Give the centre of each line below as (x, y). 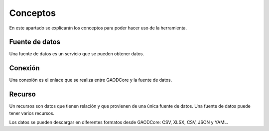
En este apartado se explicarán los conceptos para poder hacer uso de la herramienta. (98, 28)
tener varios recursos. (32, 113)
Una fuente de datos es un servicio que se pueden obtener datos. (77, 54)
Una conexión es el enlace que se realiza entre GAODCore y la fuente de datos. (91, 80)
